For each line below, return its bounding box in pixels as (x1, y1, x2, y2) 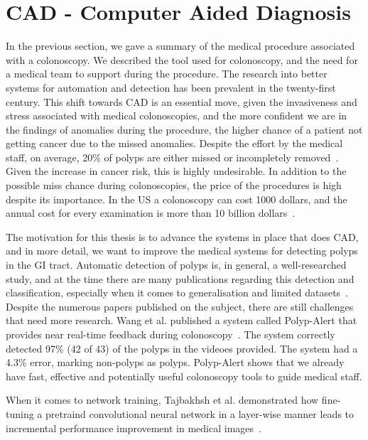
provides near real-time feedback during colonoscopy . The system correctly (6, 327, 335, 341)
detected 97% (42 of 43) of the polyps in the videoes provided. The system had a (6, 340, 358, 355)
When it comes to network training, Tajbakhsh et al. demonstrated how (6, 392, 319, 407)
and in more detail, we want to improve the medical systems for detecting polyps (6, 243, 358, 258)
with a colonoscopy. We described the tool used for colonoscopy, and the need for (6, 52, 358, 67)
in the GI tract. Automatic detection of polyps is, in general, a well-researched (6, 257, 347, 272)
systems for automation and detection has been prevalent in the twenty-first (6, 80, 336, 95)
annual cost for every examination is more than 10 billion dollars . (6, 205, 296, 220)
